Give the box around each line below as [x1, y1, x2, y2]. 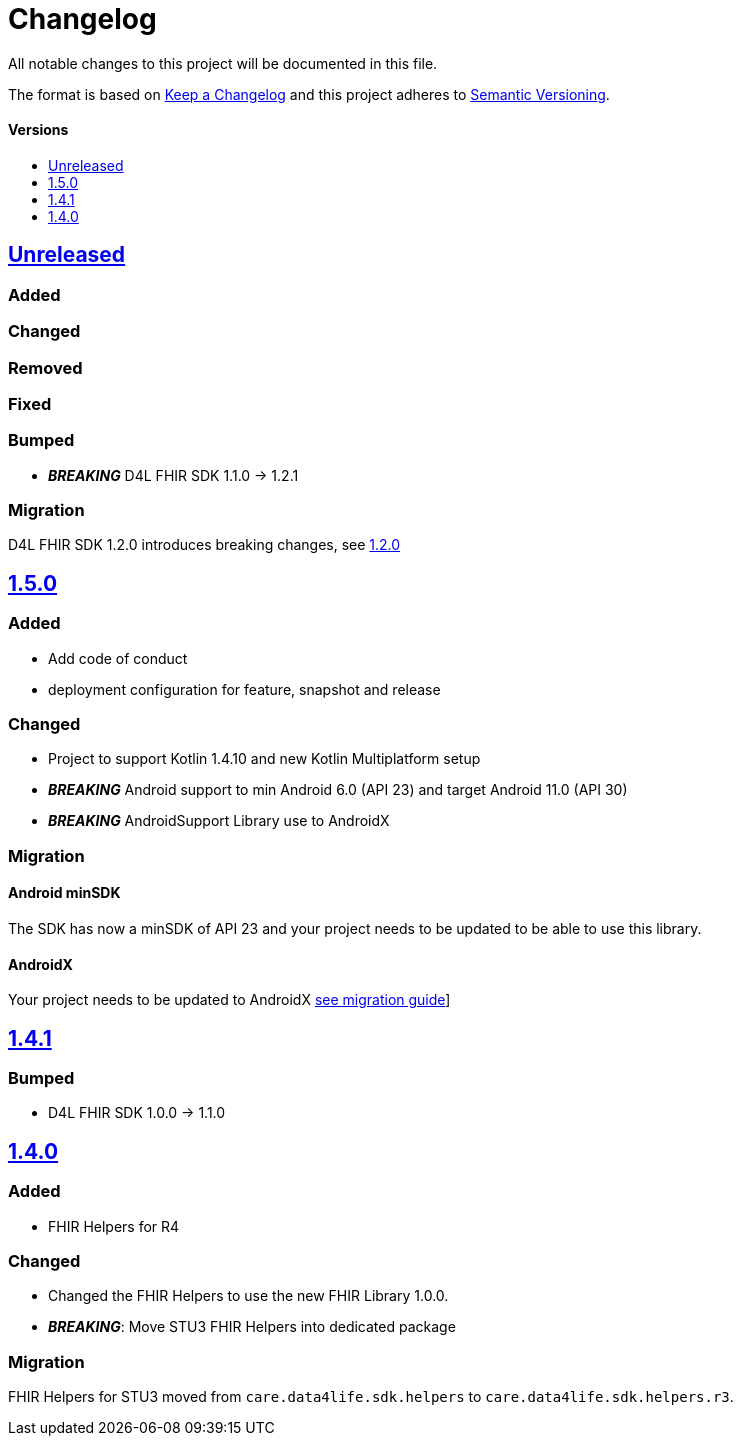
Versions [8, 121, 69, 139]
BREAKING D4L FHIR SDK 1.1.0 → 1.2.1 [48, 466, 299, 484]
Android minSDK [8, 884, 121, 902]
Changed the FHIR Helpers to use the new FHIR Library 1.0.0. [48, 1287, 449, 1305]
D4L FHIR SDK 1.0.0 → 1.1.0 [48, 1104, 226, 1122]
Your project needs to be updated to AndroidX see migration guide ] [8, 991, 451, 1009]
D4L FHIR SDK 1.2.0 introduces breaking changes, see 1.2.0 [8, 536, 401, 554]
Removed [8, 357, 83, 378]
